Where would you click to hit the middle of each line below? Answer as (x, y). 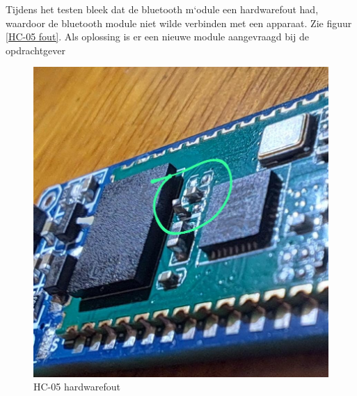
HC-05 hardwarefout (77, 387)
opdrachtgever (36, 50)
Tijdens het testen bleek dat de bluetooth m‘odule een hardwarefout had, (162, 9)
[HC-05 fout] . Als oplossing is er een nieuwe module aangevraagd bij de (157, 37)
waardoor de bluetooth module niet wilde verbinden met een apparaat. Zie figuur (179, 23)
